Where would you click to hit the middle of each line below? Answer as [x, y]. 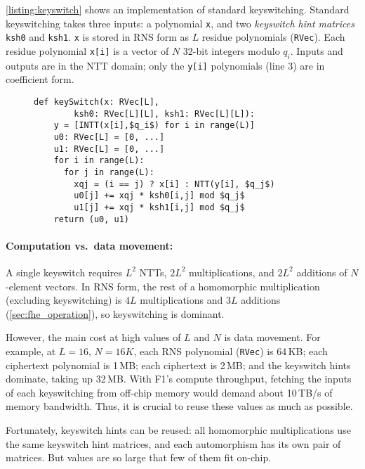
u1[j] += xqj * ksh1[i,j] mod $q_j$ [159, 207]
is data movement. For [272, 337]
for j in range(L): [109, 172]
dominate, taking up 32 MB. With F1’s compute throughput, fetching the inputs [179, 379]
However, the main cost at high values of [93, 337]
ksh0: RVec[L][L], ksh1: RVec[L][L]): [164, 114]
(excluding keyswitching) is [64, 300]
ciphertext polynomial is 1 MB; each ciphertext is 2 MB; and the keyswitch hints [178, 365]
